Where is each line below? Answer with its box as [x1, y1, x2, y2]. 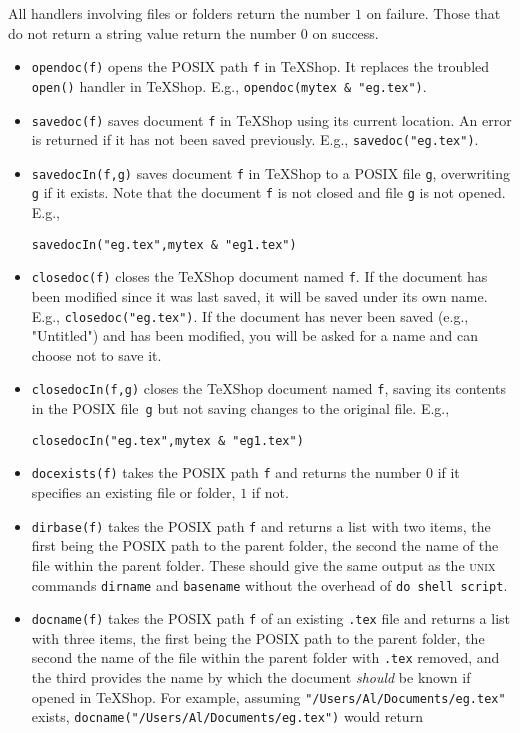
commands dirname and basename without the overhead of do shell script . [31, 574, 508, 595]
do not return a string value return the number [8, 22, 297, 43]
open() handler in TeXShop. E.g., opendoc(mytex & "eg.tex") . [31, 75, 427, 96]
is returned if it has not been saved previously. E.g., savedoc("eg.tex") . [31, 129, 479, 150]
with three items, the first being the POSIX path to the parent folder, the [31, 627, 485, 648]
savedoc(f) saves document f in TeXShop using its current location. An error [31, 109, 512, 130]
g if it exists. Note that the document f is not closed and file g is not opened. [31, 182, 506, 203]
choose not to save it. [31, 344, 162, 365]
